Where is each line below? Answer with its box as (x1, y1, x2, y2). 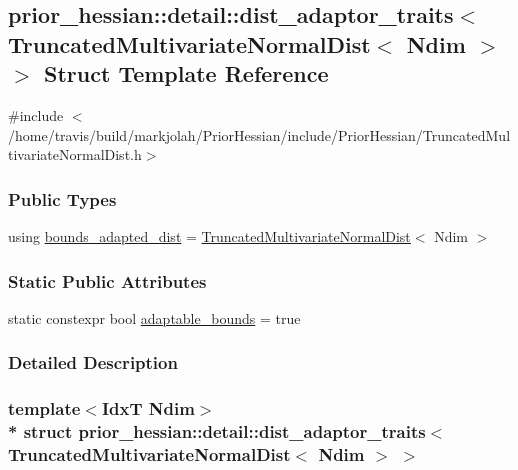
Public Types (8, 186, 117, 211)
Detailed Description (8, 350, 178, 375)
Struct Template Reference (44, 58, 329, 89)
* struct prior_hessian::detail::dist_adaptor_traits (8, 419, 426, 444)
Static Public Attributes (8, 268, 207, 293)
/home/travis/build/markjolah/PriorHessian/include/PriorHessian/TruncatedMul (8, 124, 511, 145)
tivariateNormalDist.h (8, 144, 142, 165)
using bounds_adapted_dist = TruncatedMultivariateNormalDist (8, 225, 411, 246)
